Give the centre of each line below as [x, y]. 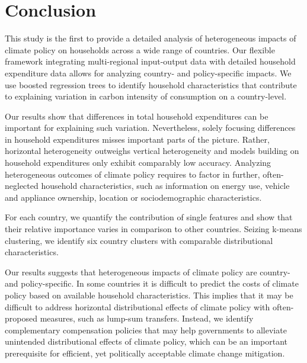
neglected [22, 186]
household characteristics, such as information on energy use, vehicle [165, 186]
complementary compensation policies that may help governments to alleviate [146, 330]
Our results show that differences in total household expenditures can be [137, 116]
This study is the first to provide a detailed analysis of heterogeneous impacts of [151, 38]
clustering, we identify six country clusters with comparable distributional [139, 240]
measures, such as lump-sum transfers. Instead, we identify [147, 318]
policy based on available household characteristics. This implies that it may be [149, 295]
